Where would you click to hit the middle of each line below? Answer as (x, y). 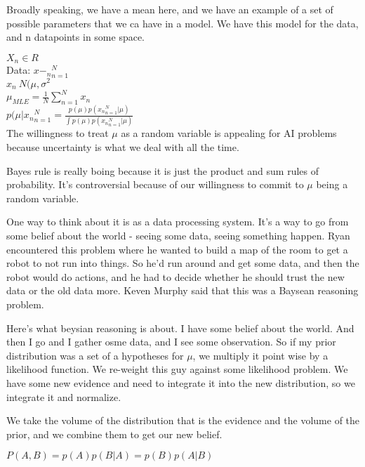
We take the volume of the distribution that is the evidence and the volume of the (183, 420)
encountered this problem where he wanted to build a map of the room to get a (177, 249)
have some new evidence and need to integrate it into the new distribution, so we (181, 382)
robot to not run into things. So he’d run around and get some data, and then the (183, 263)
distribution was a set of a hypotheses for (95, 355)
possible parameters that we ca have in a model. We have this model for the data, (182, 23)
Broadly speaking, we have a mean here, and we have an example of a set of (170, 9)
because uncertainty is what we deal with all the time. (123, 147)
